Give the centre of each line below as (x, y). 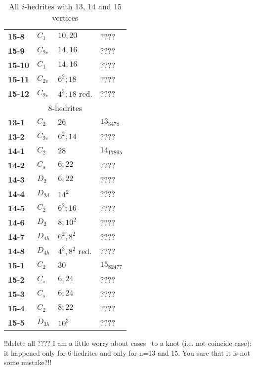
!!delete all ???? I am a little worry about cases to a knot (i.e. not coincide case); (128, 343)
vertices (65, 18)
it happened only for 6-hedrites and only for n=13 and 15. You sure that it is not (127, 352)
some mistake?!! (28, 362)
